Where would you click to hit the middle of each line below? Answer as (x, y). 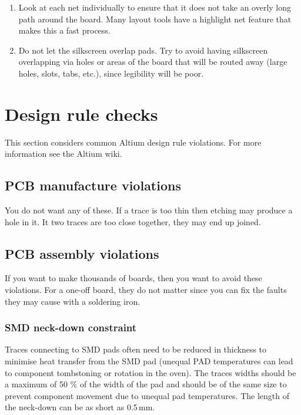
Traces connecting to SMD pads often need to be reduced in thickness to (136, 349)
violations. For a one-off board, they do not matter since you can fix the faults (146, 290)
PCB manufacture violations (93, 185)
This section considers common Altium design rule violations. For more (133, 142)
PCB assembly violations (82, 253)
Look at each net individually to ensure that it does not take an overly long (155, 7)
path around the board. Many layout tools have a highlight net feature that (155, 19)
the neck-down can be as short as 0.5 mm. (80, 407)
